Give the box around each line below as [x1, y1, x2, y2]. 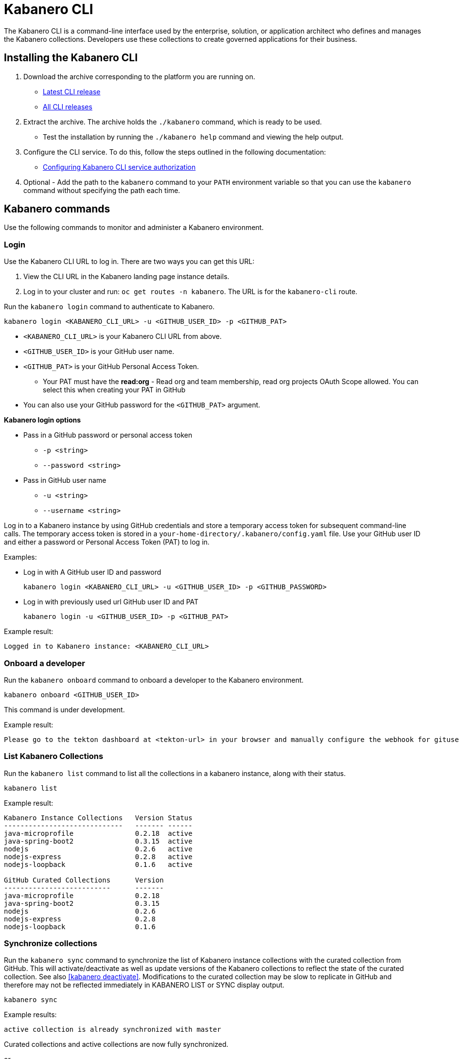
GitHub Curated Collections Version [4, 876, 164, 884]
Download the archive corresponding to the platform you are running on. [23, 72, 255, 81]
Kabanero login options [4, 416, 81, 424]
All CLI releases [43, 102, 92, 111]
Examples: [4, 553, 37, 562]
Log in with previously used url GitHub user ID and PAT [23, 598, 199, 606]
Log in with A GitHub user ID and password [23, 568, 161, 577]
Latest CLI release [43, 87, 101, 96]
